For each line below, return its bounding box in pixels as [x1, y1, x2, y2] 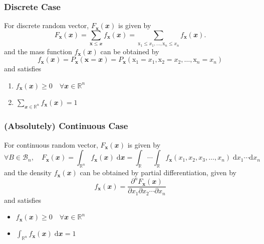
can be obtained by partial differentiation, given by [80, 167, 237, 178]
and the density [4, 167, 52, 178]
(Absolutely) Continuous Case [4, 119, 128, 132]
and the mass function [4, 46, 72, 56]
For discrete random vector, [4, 20, 89, 31]
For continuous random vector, [4, 139, 98, 150]
